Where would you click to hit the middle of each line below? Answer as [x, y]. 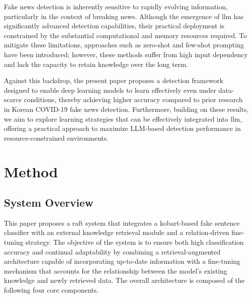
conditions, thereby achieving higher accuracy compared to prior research [133, 99]
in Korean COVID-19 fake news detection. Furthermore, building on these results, [126, 109]
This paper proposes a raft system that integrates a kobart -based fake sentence [122, 223]
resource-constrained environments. [56, 138]
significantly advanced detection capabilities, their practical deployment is [114, 26]
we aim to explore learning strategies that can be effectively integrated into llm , [123, 118]
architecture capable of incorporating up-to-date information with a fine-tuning [122, 261]
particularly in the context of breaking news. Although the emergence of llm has [124, 16]
